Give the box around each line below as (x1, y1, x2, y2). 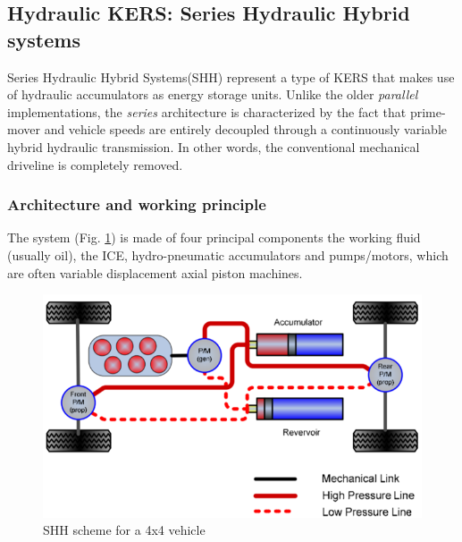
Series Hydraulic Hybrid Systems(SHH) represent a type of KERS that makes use (7, 67, 455, 86)
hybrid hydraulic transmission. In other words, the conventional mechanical (7, 137, 420, 156)
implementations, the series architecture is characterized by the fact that (7, 102, 407, 121)
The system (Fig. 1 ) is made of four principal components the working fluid (7, 228, 421, 247)
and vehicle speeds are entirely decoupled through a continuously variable (44, 120, 447, 139)
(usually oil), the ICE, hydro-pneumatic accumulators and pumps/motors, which (7, 245, 449, 264)
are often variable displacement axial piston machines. (7, 263, 303, 282)
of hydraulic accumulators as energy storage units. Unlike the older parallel (7, 85, 418, 104)
